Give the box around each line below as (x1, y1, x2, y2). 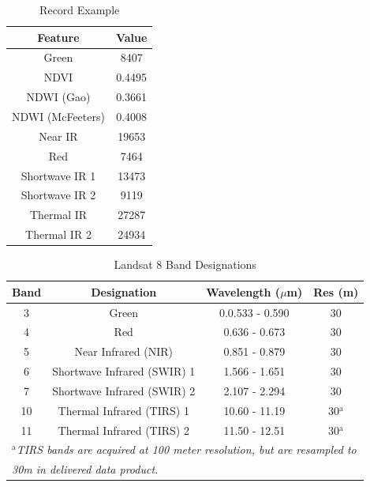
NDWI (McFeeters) (12, 108, 105, 124)
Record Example (39, 2, 120, 17)
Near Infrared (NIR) (74, 343, 173, 360)
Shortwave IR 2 (21, 187, 96, 203)
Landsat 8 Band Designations (114, 256, 256, 273)
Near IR (39, 127, 78, 144)
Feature (37, 28, 80, 45)
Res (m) (313, 283, 359, 300)
